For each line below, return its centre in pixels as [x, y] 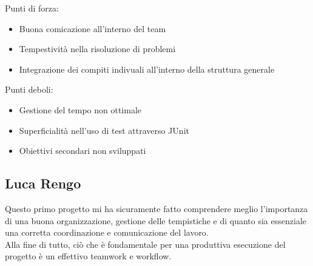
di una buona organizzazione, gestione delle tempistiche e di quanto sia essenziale [156, 220]
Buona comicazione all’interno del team [93, 28]
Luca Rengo [43, 183]
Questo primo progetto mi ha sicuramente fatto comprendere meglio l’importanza [156, 208]
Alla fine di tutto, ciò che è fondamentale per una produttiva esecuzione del [145, 244]
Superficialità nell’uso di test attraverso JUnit [104, 130]
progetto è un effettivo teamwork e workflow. [88, 256]
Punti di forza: [32, 8]
